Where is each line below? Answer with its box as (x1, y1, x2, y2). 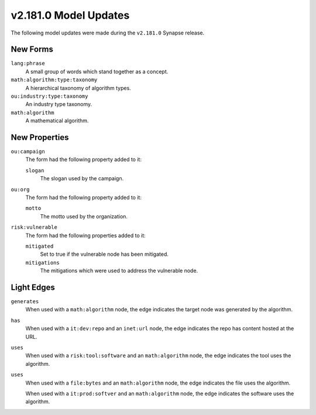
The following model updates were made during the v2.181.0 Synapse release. (11, 29, 205, 36)
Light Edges (11, 282, 56, 292)
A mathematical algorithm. (25, 117, 89, 124)
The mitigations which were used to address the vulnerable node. (40, 267, 198, 275)
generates (11, 299, 39, 305)
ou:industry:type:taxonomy (11, 93, 88, 100)
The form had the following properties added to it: (25, 232, 146, 239)
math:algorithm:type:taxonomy (11, 77, 98, 83)
